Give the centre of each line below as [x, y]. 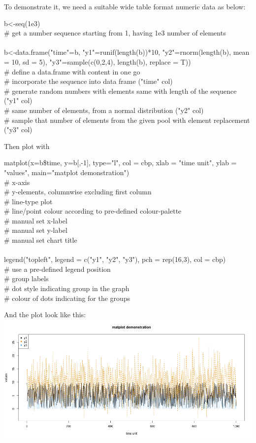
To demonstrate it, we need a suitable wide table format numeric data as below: [125, 6]
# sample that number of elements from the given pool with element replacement [127, 120]
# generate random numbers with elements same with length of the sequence [120, 91]
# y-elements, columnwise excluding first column [78, 192]
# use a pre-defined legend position [57, 269]
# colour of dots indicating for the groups [67, 298]
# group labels [26, 278]
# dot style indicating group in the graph [67, 288]
